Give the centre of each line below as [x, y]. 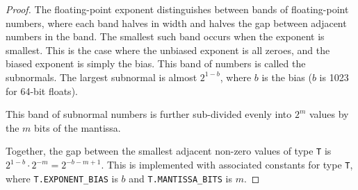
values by [329, 114]
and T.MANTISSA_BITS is [180, 178]
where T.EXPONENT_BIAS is [62, 178]
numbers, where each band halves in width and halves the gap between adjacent [176, 23]
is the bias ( [287, 77]
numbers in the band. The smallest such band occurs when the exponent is [165, 36]
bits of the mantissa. [78, 127]
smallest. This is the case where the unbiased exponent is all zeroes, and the [168, 50]
